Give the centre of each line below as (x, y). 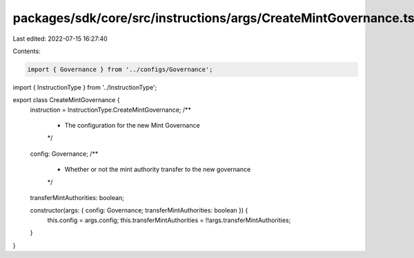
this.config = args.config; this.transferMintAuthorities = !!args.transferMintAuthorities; (169, 220)
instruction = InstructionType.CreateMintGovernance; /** (110, 110)
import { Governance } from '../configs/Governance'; (120, 69)
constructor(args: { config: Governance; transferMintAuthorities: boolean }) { (139, 210)
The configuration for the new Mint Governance (132, 126)
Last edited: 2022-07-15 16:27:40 (60, 39)
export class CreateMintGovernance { (66, 100)
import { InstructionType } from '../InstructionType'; (85, 87)
